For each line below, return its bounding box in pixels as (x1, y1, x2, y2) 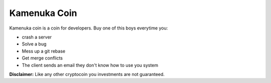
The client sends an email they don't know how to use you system (22, 62, 159, 68)
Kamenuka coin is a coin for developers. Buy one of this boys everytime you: (9, 25, 168, 31)
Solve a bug (22, 41, 47, 47)
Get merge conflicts (22, 55, 63, 61)
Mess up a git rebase (22, 48, 65, 54)
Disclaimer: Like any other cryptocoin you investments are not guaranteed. (9, 71, 165, 77)
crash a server (22, 34, 52, 40)
